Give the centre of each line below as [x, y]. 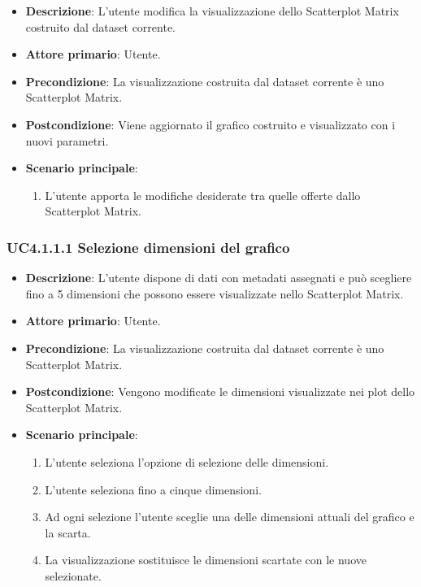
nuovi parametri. [67, 140]
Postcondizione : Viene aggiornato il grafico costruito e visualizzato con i [210, 124]
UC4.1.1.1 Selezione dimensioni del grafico [148, 247]
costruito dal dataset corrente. [101, 26]
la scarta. [68, 532]
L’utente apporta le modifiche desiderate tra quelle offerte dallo [203, 195]
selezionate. [73, 575]
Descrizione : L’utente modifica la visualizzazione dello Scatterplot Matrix [212, 11]
